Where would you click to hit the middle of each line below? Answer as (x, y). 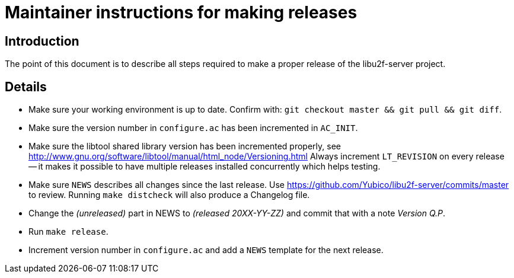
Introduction (42, 41)
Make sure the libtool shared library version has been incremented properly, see (185, 146)
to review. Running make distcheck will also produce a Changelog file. (169, 195)
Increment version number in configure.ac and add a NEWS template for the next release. (206, 250)
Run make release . (68, 232)
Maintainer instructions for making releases (181, 12)
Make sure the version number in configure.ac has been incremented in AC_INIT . (193, 128)
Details (26, 87)
